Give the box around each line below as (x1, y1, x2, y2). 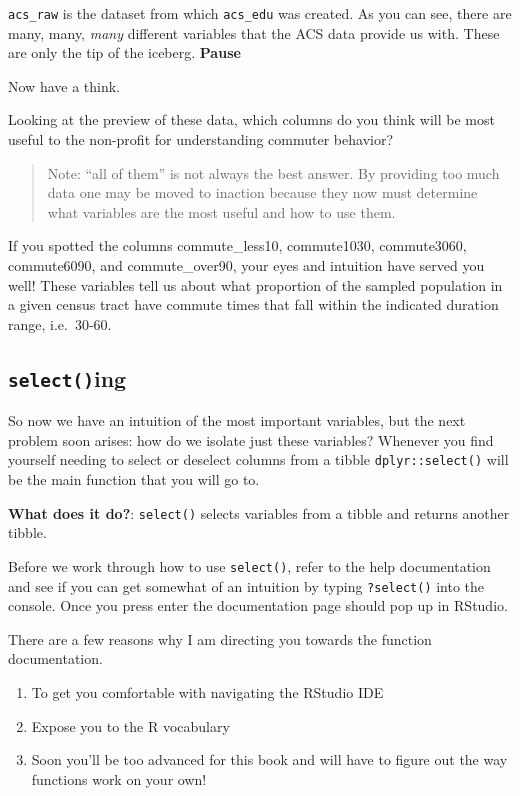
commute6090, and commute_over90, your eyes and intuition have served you (8, 255, 485, 275)
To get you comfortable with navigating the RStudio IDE (31, 681, 384, 702)
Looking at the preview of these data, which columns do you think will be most (8, 109, 495, 130)
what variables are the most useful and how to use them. (47, 201, 396, 222)
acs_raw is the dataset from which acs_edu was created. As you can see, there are (8, 3, 512, 23)
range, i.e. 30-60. (8, 313, 112, 334)
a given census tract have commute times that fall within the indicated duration (8, 294, 499, 315)
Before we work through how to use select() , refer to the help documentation (8, 555, 491, 576)
